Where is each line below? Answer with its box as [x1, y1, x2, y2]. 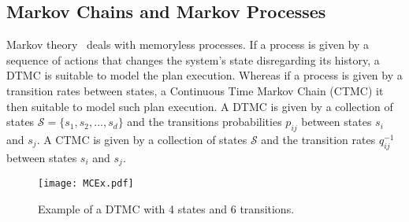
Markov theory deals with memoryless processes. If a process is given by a [6, 36, 370, 53]
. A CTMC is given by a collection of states [36, 131, 247, 147]
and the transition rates [261, 131, 376, 147]
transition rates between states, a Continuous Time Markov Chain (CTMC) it [6, 82, 384, 98]
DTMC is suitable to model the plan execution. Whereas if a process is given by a [6, 67, 403, 83]
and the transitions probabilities [127, 113, 282, 130]
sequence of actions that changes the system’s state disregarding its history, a [6, 51, 380, 68]
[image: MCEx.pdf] [38, 178, 134, 190]
